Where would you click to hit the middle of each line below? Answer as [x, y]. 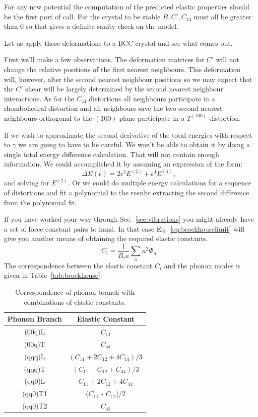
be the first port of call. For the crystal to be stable [82, 16]
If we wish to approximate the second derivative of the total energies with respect [128, 134]
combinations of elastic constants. [75, 301]
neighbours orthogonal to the [48, 118]
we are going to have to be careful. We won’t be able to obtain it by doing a [134, 144]
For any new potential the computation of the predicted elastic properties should [127, 6]
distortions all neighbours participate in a [152, 98]
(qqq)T [35, 369]
